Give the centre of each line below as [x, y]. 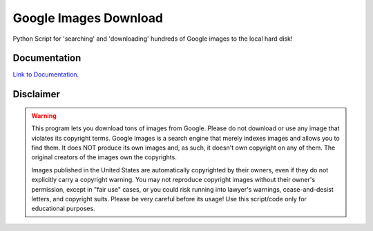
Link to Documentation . [46, 74]
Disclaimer [36, 94]
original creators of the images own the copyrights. [104, 157]
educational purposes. [64, 209]
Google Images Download [88, 18]
